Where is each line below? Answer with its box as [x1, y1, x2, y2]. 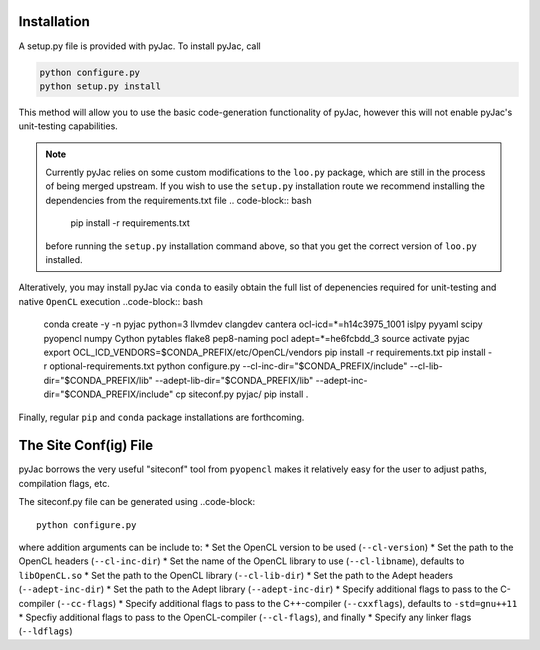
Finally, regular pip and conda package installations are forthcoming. [18, 411, 305, 423]
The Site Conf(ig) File [18, 437, 154, 454]
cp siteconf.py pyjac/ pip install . [175, 388, 309, 400]
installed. [45, 254, 84, 265]
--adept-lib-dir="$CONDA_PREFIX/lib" [155, 374, 314, 386]
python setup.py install [39, 80, 162, 92]
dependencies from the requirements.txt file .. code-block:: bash [45, 194, 312, 206]
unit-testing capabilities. [18, 120, 119, 132]
